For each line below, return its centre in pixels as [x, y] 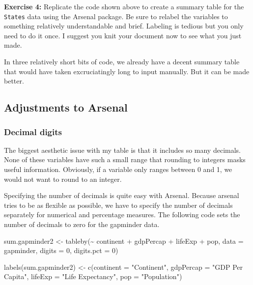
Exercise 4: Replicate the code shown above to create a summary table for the [124, 6]
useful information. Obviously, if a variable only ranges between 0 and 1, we [118, 169]
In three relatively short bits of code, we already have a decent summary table [122, 62]
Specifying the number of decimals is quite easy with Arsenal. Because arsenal [122, 195]
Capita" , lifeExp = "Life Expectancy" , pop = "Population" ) [93, 276]
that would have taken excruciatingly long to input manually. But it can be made [127, 71]
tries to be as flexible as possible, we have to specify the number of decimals [118, 205]
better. [14, 81]
